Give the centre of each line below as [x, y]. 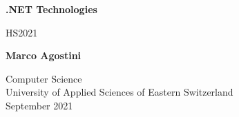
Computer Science [44, 78]
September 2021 [39, 105]
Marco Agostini [44, 55]
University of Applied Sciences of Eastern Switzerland [119, 92]
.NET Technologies [51, 9]
